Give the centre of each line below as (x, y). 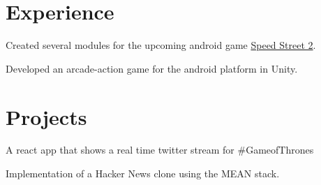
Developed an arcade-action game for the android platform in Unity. (152, 68)
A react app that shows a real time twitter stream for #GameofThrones (160, 150)
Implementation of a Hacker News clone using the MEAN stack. (143, 173)
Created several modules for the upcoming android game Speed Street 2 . (161, 45)
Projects (46, 116)
